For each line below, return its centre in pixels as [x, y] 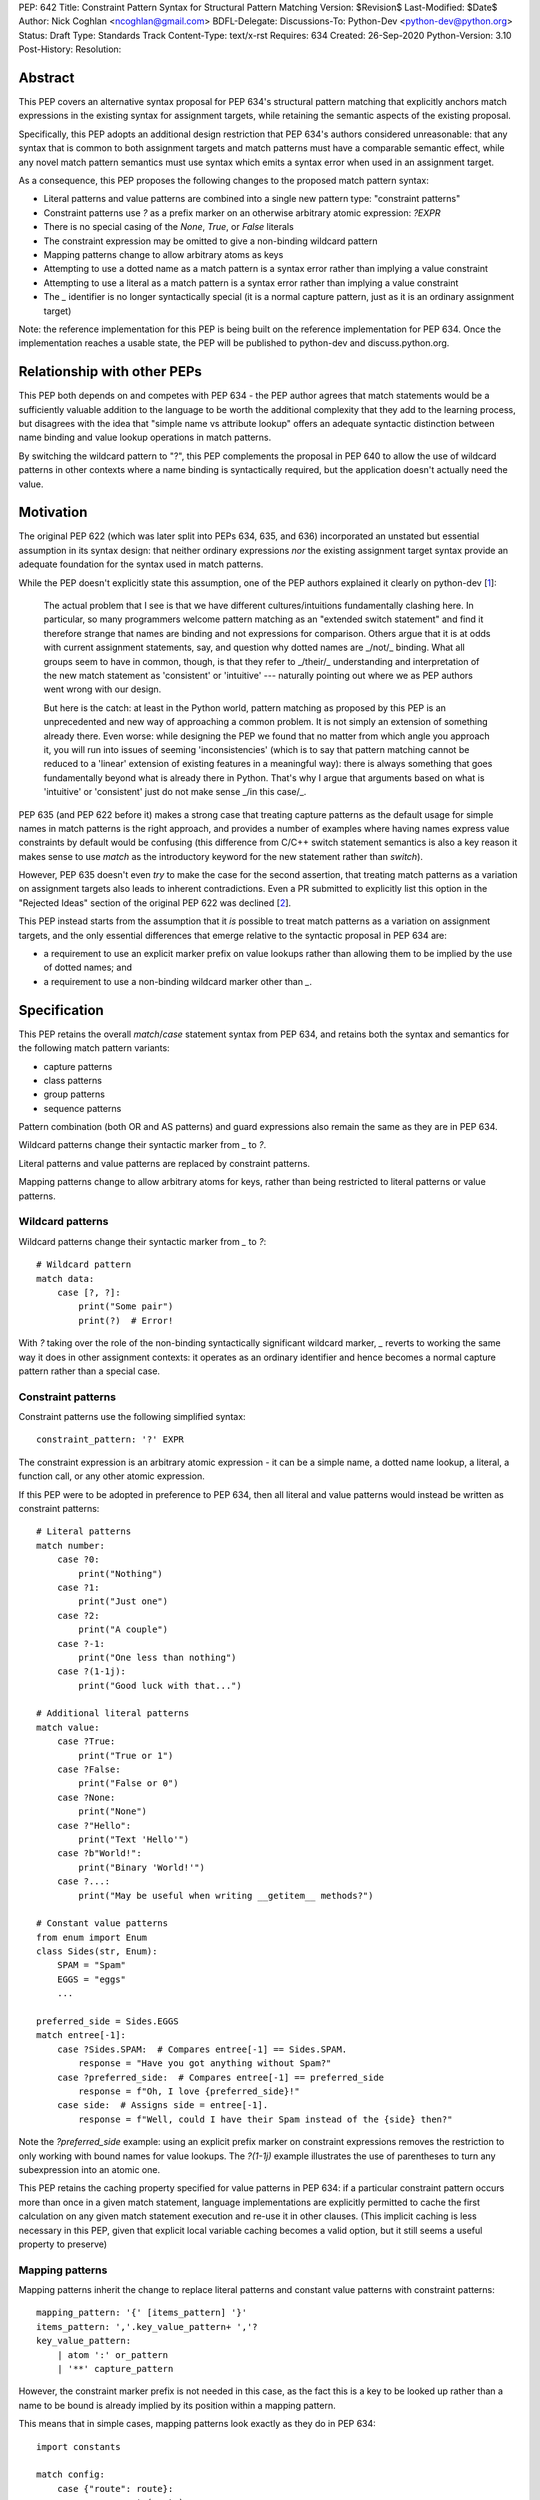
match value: [68, 1727]
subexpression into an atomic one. [89, 2169]
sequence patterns [82, 1108]
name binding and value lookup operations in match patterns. [145, 437]
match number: [70, 1545]
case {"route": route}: [115, 2488]
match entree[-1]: [81, 2035]
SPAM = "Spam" [91, 1965]
